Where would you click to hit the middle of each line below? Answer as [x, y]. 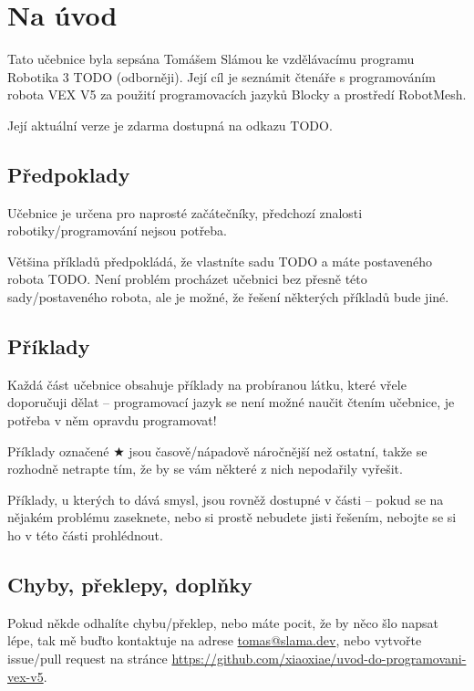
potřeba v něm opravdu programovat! [112, 420]
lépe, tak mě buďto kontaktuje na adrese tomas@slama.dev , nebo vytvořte [215, 640]
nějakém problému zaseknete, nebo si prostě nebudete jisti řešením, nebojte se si [232, 517]
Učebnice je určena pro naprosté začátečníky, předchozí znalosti [185, 212]
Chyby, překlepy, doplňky [130, 585]
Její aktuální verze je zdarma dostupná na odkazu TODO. [170, 125]
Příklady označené [58, 450]
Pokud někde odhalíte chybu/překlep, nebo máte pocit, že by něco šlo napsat [223, 622]
